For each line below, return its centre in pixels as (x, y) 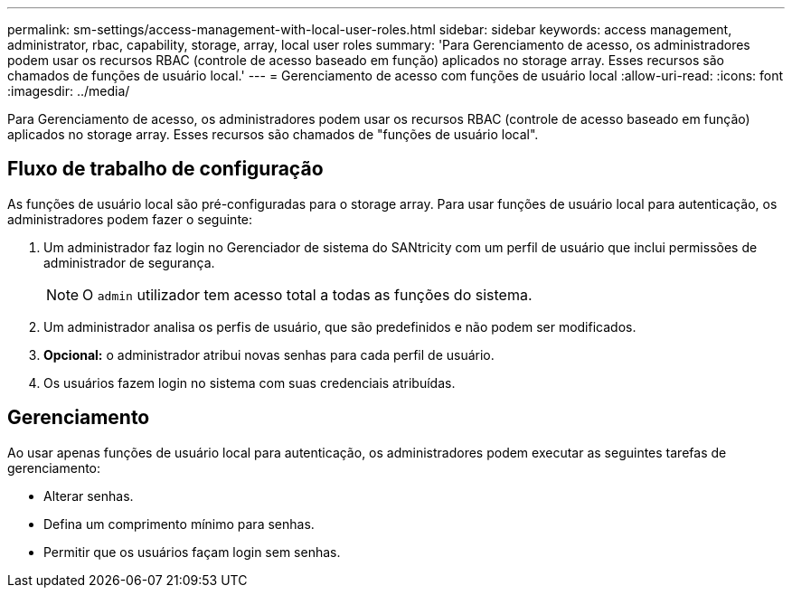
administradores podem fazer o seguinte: (130, 219)
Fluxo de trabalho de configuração (165, 169)
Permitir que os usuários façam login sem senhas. (192, 552)
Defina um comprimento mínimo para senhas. (179, 524)
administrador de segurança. (129, 262)
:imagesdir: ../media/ (69, 91)
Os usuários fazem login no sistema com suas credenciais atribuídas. (250, 382)
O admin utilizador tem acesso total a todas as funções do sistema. (307, 294)
